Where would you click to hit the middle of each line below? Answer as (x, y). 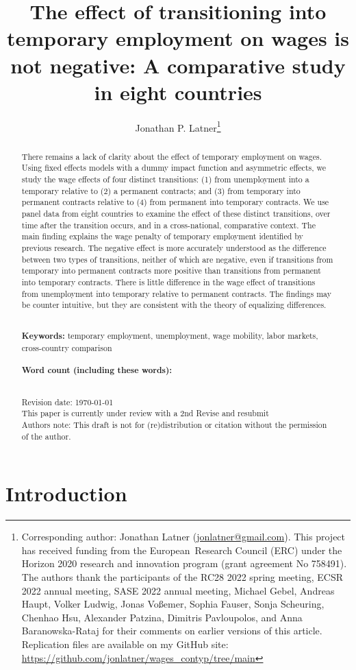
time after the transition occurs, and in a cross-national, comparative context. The (168, 225)
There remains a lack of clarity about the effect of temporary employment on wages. (172, 156)
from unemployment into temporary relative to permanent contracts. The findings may (176, 293)
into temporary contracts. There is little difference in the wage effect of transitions (168, 282)
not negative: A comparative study (178, 65)
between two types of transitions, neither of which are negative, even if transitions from (177, 259)
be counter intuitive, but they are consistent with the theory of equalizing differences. (174, 305)
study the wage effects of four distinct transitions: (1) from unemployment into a (165, 179)
